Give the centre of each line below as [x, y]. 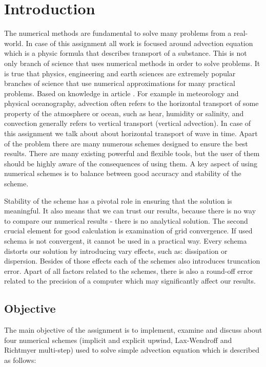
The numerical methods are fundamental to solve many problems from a [118, 33]
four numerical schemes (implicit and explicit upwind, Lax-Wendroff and [118, 340]
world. [14, 43]
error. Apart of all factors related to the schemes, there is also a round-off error [128, 271]
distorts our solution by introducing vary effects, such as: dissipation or [116, 251]
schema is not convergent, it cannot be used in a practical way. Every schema [126, 241]
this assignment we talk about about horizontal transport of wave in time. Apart [131, 133]
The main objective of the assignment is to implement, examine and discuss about [133, 330]
